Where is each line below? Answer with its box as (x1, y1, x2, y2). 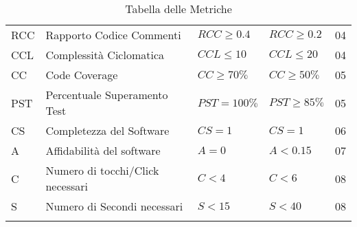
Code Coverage (45, 67, 118, 83)
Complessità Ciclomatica (45, 47, 165, 63)
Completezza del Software (45, 122, 170, 138)
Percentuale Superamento (45, 87, 168, 102)
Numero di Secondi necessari (45, 198, 183, 214)
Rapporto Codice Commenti (45, 27, 181, 43)
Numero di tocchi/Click (45, 162, 159, 178)
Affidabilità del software (45, 142, 161, 158)
